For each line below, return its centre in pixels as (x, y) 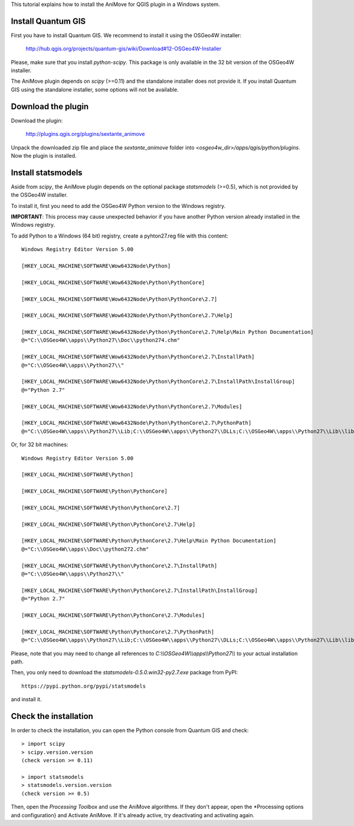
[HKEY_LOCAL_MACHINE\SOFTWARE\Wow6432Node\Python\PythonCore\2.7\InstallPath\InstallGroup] (158, 382)
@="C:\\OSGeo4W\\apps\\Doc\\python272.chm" (85, 549)
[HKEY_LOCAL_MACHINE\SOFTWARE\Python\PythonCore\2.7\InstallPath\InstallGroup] (140, 590)
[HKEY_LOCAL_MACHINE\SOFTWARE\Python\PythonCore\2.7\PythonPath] (118, 632)
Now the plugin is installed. (44, 155)
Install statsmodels (47, 172)
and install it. (26, 700)
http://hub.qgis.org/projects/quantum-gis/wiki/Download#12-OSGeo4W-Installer (123, 49)
